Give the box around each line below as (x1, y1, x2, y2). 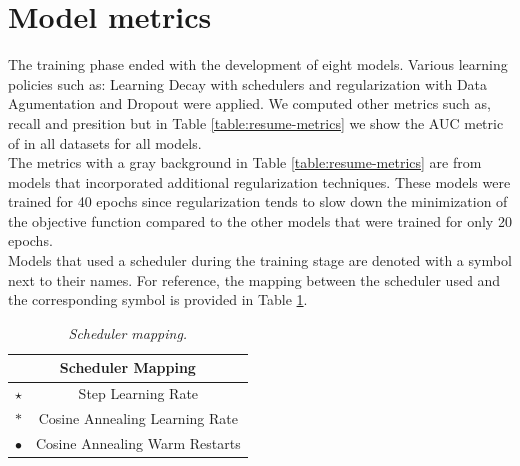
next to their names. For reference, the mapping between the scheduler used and (8, 269, 501, 290)
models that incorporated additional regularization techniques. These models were (8, 171, 511, 192)
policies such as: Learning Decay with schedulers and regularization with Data (8, 73, 488, 94)
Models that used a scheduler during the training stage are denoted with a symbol (8, 250, 512, 271)
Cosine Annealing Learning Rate (38, 408, 238, 429)
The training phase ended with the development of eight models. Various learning (8, 54, 508, 75)
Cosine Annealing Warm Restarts (36, 432, 241, 453)
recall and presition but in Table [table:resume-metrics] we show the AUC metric (8, 112, 504, 133)
